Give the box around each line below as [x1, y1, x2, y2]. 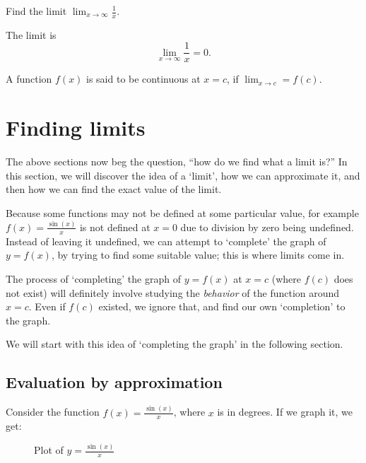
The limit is [6, 27, 57, 42]
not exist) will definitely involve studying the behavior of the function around [6, 285, 340, 300]
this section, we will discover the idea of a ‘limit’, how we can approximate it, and [6, 168, 360, 182]
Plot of [34, 443, 64, 457]
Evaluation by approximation [6, 371, 223, 393]
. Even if [28, 299, 66, 314]
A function [6, 71, 52, 86]
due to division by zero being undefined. [180, 219, 354, 234]
